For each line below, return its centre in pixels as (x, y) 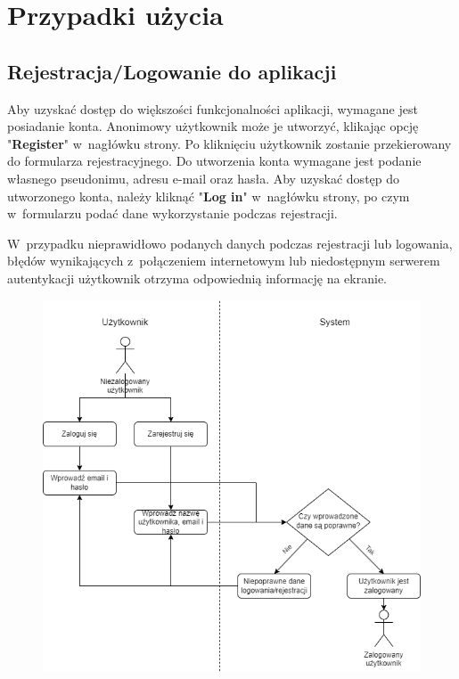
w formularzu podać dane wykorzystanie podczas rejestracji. (172, 213)
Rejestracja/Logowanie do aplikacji (172, 71)
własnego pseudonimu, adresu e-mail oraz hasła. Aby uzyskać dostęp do (204, 178)
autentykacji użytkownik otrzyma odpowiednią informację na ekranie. (197, 278)
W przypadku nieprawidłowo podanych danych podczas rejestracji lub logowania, (230, 243)
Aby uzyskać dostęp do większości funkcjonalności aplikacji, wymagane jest (213, 108)
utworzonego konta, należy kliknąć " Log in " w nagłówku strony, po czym (209, 196)
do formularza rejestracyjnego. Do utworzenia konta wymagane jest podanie (214, 161)
